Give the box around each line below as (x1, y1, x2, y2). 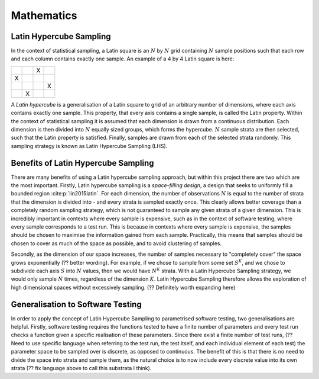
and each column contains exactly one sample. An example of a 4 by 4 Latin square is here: (11, 55, 235, 62)
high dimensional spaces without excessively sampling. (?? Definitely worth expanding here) (11, 284, 236, 291)
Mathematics (11, 9, 77, 22)
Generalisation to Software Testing (11, 299, 142, 309)
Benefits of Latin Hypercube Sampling (11, 158, 154, 168)
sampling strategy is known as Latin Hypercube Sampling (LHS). (11, 142, 168, 149)
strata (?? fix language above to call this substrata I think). (11, 365, 152, 372)
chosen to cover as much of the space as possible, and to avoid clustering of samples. (11, 240, 222, 247)
